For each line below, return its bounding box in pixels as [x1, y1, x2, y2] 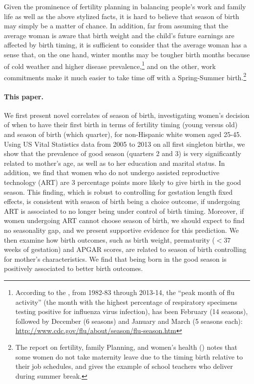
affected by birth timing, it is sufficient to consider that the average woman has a [4, 40, 247, 50]
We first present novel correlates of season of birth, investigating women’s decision [4, 110, 250, 120]
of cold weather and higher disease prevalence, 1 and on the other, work [4, 59, 216, 71]
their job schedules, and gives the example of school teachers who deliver [15, 361, 233, 371]
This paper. [4, 91, 43, 101]
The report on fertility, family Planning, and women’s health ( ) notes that [15, 341, 237, 352]
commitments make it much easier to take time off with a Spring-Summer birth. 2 [4, 70, 247, 82]
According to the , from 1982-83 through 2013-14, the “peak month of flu [15, 287, 234, 297]
